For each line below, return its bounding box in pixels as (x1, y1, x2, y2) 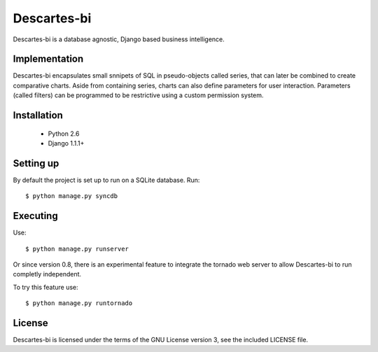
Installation (13, 109, 63, 122)
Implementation (13, 53, 84, 65)
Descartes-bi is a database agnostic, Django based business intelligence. (13, 35, 225, 43)
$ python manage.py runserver (25, 245, 129, 253)
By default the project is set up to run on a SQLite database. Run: (13, 176, 200, 184)
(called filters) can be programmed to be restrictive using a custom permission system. (13, 91, 264, 99)
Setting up (13, 157, 59, 169)
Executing (13, 210, 59, 222)
